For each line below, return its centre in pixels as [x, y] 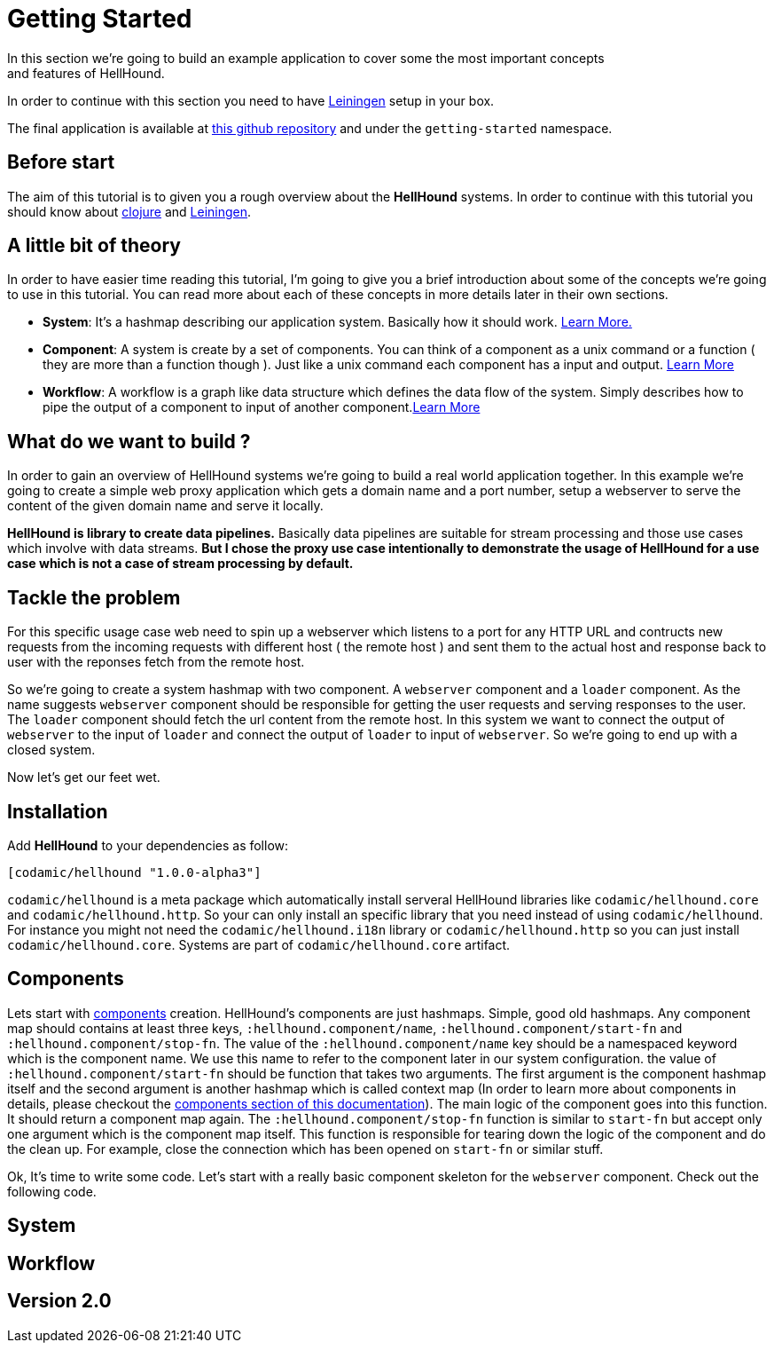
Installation [58, 811]
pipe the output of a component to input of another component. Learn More [262, 407]
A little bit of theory [94, 246]
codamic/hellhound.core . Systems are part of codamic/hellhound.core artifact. [259, 944]
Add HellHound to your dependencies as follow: [148, 845]
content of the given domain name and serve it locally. [165, 506]
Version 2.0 [59, 1301]
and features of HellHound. [86, 73]
